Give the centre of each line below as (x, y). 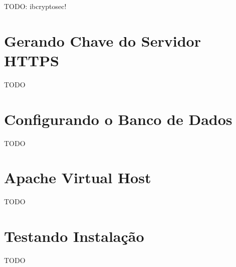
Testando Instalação (74, 236)
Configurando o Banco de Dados (118, 119)
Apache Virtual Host (78, 177)
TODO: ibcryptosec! (35, 6)
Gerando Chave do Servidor (102, 40)
